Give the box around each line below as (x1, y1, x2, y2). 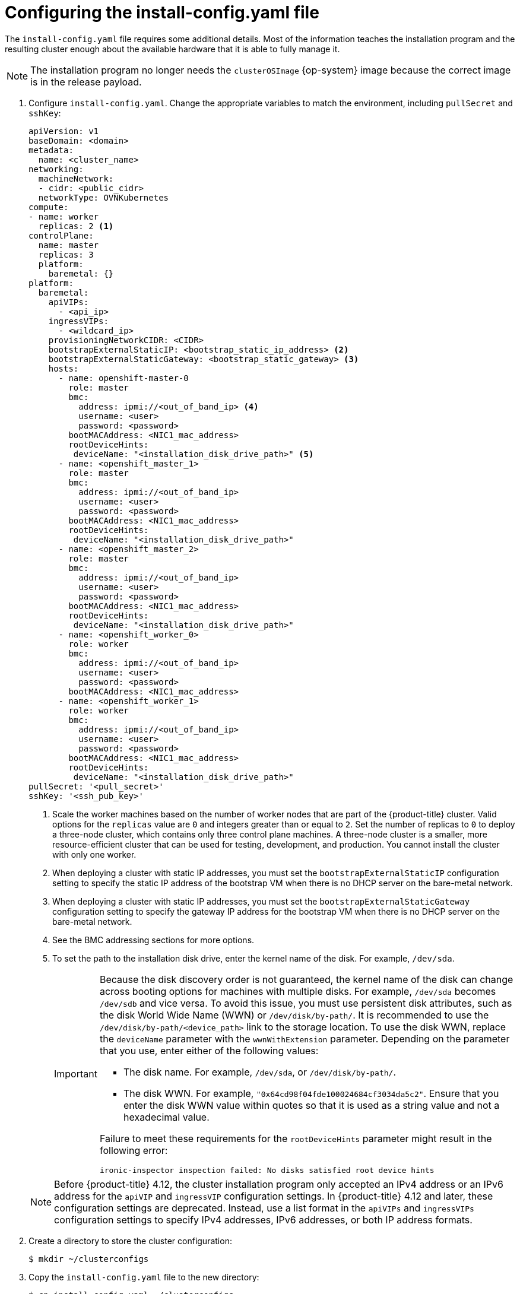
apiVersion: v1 (28, 126, 99, 136)
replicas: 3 (38, 249, 94, 259)
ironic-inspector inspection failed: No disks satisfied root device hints (99, 1165, 435, 1175)
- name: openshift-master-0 (58, 373, 189, 383)
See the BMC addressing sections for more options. (52, 934, 255, 945)
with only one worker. (52, 849, 137, 860)
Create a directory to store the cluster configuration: (28, 1235, 232, 1246)
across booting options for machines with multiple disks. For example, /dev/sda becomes (99, 985, 496, 997)
